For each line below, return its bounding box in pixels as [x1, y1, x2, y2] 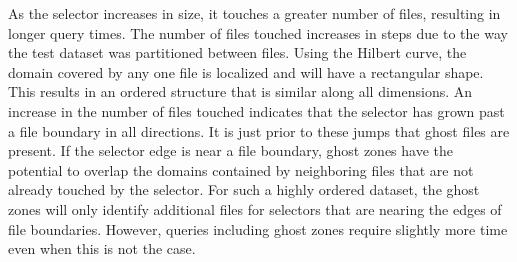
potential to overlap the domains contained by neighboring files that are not [8, 159, 474, 180]
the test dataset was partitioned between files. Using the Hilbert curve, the [8, 42, 467, 63]
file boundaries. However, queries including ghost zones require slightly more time [8, 218, 508, 239]
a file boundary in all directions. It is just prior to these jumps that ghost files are [8, 120, 510, 141]
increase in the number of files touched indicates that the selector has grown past [8, 100, 505, 121]
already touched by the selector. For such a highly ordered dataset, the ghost [8, 179, 480, 200]
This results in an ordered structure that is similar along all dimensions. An [8, 81, 473, 102]
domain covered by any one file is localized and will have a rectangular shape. [8, 61, 484, 82]
